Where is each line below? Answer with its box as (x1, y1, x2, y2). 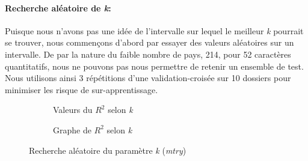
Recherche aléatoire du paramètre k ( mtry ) (29, 144, 186, 156)
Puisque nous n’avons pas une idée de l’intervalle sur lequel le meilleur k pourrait (5, 24, 304, 37)
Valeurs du (53, 103, 93, 116)
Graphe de (53, 123, 91, 136)
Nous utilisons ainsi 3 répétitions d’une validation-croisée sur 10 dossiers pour (5, 71, 291, 84)
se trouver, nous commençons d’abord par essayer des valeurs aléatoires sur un (5, 36, 294, 49)
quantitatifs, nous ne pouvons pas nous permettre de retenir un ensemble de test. (5, 59, 304, 72)
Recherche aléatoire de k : (5, 1, 111, 14)
